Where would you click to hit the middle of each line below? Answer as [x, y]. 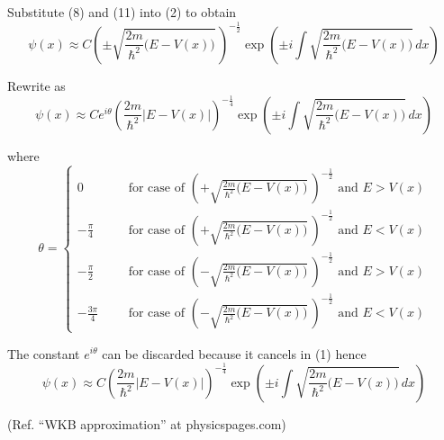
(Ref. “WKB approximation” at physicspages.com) [147, 423]
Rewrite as [36, 85]
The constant [44, 353]
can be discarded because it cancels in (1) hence [234, 353]
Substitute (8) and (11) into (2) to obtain [122, 12]
